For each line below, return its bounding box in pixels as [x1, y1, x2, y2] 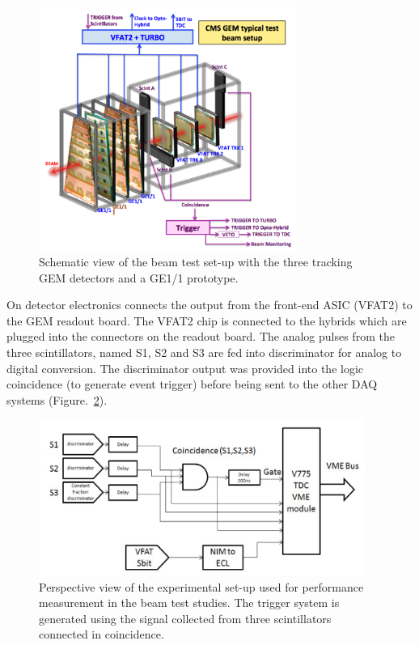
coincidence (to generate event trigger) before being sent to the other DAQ [6, 376, 378, 393]
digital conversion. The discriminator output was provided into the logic [6, 359, 364, 376]
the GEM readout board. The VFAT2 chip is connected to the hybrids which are [6, 312, 407, 329]
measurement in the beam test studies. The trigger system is [39, 594, 340, 611]
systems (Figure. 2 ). [6, 391, 108, 408]
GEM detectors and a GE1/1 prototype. [39, 269, 239, 286]
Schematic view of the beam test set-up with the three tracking [39, 253, 353, 270]
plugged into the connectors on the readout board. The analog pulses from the [6, 328, 395, 345]
